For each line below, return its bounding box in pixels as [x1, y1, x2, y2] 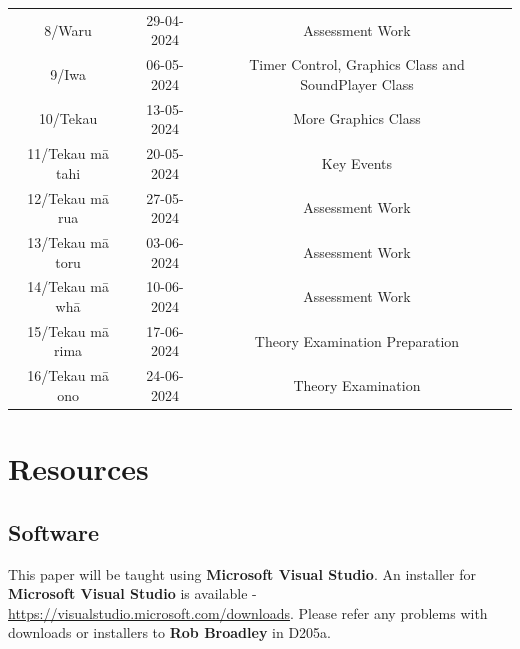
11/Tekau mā [27, 143, 109, 164]
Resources [8, 448, 149, 489]
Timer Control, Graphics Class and [249, 54, 465, 75]
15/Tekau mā [27, 320, 109, 341]
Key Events [321, 152, 393, 173]
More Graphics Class [293, 108, 421, 129]
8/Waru [44, 19, 92, 40]
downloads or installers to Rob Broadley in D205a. [8, 622, 331, 643]
